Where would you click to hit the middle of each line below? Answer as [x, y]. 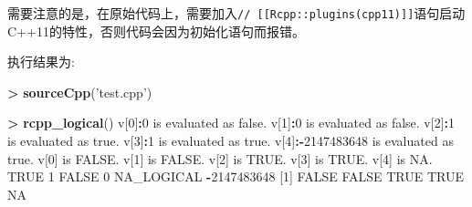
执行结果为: [41, 62]
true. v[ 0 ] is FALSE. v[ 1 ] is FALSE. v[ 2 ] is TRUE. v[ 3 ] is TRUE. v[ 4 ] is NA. [220, 158]
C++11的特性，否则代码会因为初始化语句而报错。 [156, 31]
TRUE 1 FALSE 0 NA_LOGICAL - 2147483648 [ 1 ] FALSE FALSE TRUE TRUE [236, 176]
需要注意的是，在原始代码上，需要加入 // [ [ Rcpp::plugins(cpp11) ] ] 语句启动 [236, 13]
